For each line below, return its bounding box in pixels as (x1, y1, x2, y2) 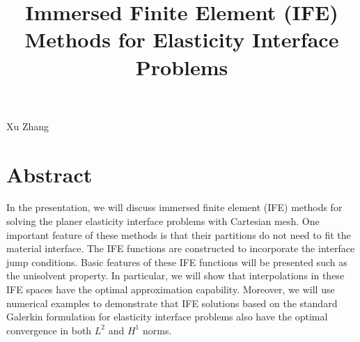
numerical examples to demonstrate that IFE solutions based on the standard (6, 295, 338, 310)
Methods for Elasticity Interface (24, 25, 339, 54)
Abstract (6, 160, 93, 188)
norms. (142, 322, 172, 337)
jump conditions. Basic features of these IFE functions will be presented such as (6, 254, 347, 269)
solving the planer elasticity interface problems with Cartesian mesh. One (6, 214, 320, 228)
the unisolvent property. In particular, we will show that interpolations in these (6, 268, 345, 283)
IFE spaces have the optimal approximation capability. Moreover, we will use (6, 282, 335, 297)
